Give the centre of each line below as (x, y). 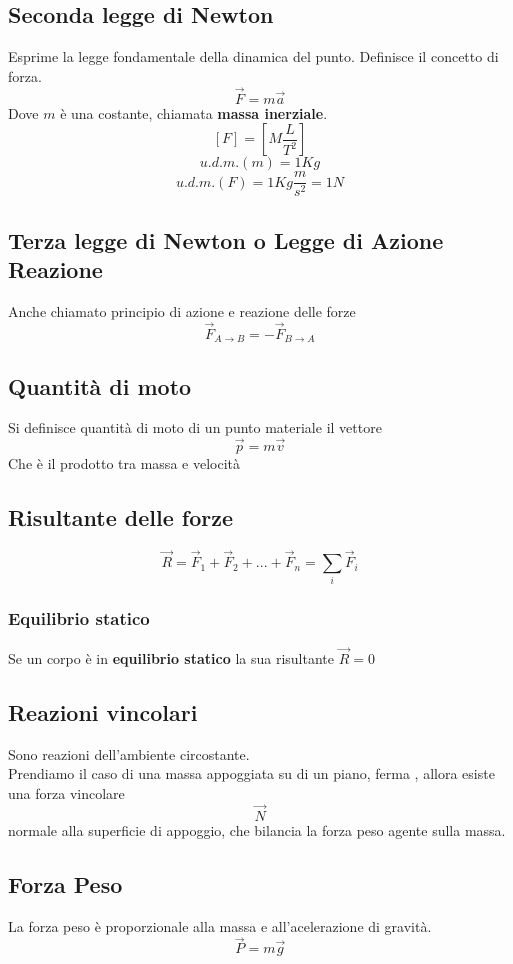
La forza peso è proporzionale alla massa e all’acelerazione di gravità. (220, 925)
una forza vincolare (66, 792)
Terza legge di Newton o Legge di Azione (226, 239)
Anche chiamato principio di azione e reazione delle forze (182, 310)
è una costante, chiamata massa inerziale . (194, 112)
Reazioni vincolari (103, 711)
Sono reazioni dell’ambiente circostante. (129, 753)
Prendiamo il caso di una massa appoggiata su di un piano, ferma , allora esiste (251, 773)
